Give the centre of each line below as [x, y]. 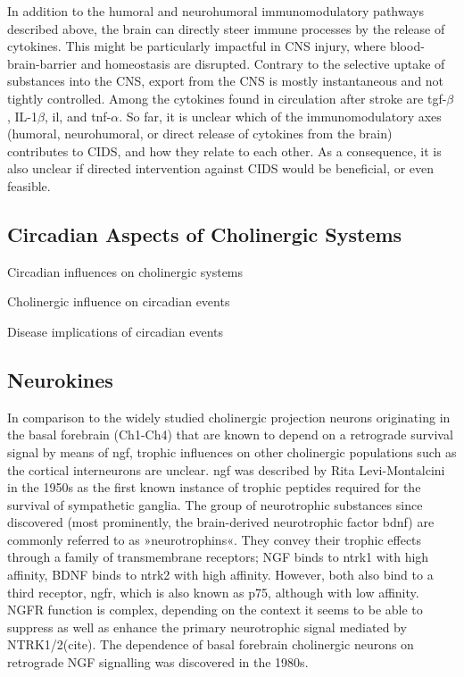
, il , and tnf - [78, 116]
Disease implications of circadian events [116, 331]
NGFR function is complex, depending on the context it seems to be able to [215, 610]
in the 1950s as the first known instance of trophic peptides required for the [214, 487]
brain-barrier [42, 63]
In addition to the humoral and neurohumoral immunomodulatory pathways [215, 11]
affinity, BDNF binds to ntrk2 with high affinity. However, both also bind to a [220, 575]
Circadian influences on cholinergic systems [125, 271]
